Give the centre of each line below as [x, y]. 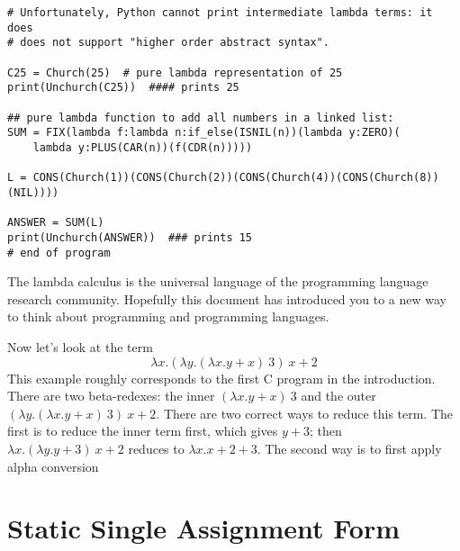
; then [325, 431]
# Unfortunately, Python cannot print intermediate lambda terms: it [220, 13]
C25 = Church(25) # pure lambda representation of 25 [175, 72]
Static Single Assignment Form [204, 528]
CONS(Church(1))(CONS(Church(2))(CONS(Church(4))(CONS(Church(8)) [236, 178]
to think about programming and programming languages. [168, 316]
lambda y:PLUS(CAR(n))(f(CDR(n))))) [143, 147]
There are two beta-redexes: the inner [111, 396]
